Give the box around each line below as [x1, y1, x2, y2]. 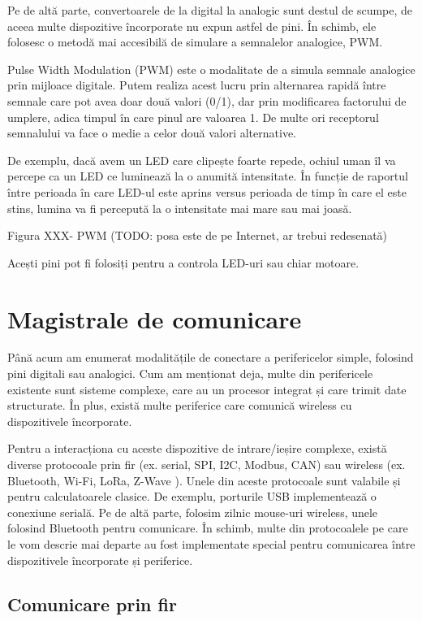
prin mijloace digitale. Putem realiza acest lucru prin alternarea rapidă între [7, 76, 386, 93]
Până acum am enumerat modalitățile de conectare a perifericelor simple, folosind [7, 349, 414, 366]
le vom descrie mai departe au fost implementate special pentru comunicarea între [7, 535, 416, 552]
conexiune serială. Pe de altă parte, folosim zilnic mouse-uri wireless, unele [7, 503, 378, 520]
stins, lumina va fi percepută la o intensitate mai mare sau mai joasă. [7, 199, 352, 216]
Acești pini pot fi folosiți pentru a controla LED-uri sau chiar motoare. [7, 254, 360, 271]
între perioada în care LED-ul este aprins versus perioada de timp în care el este [7, 183, 407, 200]
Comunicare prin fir [7, 591, 177, 616]
